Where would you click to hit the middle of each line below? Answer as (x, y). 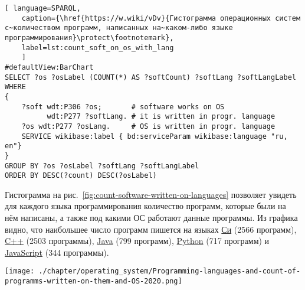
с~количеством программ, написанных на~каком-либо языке (119, 28)
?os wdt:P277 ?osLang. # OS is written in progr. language (148, 126)
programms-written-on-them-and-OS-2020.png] (94, 281)
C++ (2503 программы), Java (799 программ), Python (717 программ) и (137, 241)
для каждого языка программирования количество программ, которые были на (145, 206)
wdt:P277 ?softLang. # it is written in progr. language (161, 117)
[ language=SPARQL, (43, 8)
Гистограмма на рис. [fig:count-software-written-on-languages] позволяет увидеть (151, 194)
